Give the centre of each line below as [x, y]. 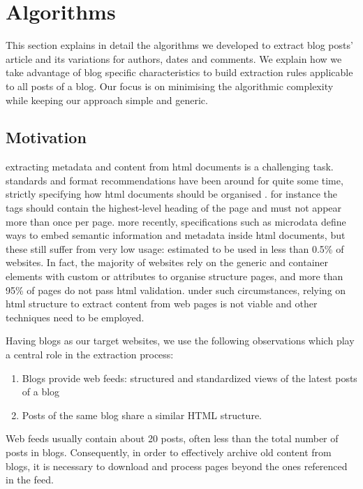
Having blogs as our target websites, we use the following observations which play [180, 341]
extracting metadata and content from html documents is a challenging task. [170, 167]
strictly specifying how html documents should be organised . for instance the [172, 194]
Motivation [46, 137]
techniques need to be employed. [75, 317]
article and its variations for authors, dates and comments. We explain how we [174, 58]
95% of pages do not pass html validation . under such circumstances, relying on [176, 290]
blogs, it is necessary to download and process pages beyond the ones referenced [177, 466]
